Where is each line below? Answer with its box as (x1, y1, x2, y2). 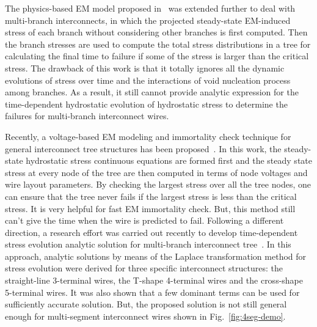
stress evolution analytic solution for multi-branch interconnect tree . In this (5, 238, 291, 251)
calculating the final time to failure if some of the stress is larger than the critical (5, 50, 309, 62)
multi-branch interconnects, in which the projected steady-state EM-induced (5, 13, 291, 26)
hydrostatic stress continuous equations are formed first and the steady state (26, 154, 312, 167)
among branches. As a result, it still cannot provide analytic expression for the (5, 86, 299, 98)
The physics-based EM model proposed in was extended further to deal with (5, 2, 296, 14)
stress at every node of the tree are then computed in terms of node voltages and (5, 166, 308, 178)
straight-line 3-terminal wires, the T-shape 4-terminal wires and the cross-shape (5, 274, 304, 287)
